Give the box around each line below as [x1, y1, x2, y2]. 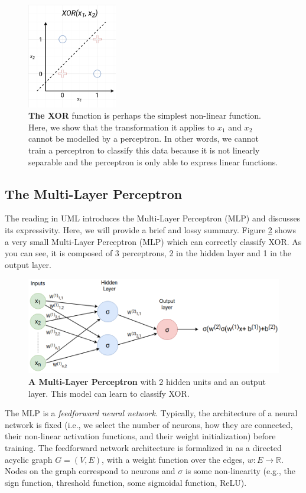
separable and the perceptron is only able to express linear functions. [28, 155, 278, 168]
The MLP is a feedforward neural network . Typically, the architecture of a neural [5, 407, 298, 419]
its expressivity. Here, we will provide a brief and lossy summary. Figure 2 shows [5, 224, 296, 236]
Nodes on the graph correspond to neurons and [5, 465, 175, 477]
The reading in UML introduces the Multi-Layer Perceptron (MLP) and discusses [5, 212, 301, 224]
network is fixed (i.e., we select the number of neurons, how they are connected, [5, 418, 293, 430]
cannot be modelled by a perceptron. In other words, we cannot [28, 132, 259, 145]
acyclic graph [5, 453, 53, 465]
